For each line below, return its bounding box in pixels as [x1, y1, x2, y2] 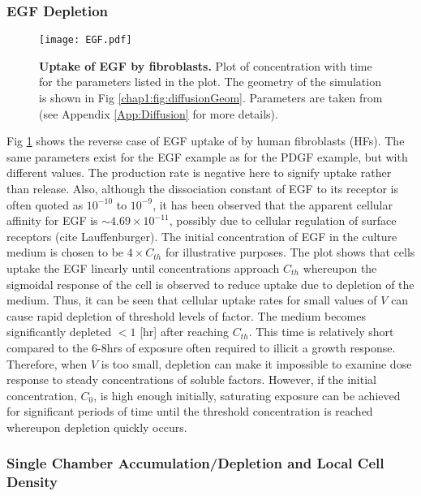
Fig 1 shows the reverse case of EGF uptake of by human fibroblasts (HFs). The [6, 132, 405, 149]
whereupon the [303, 260, 377, 276]
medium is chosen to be [6, 244, 124, 261]
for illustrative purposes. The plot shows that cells [165, 244, 415, 261]
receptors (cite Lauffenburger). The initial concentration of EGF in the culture [6, 227, 397, 244]
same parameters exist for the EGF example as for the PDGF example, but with [6, 148, 408, 165]
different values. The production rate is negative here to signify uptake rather [6, 164, 392, 181]
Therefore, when [6, 355, 88, 372]
